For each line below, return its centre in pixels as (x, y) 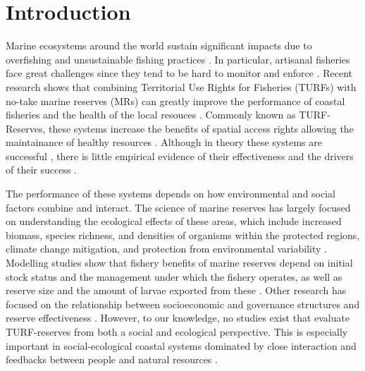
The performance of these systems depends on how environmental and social (171, 194)
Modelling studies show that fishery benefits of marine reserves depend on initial (179, 263)
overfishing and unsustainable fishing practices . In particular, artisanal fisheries (178, 59)
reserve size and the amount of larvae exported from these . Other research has (176, 290)
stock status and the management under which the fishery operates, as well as (174, 276)
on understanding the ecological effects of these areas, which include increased (174, 221)
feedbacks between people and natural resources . (112, 359)
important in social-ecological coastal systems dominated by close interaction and (181, 345)
